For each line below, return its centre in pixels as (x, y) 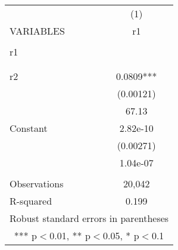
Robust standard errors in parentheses (89, 218)
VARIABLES (37, 31)
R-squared (31, 201)
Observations (37, 183)
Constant (29, 128)
